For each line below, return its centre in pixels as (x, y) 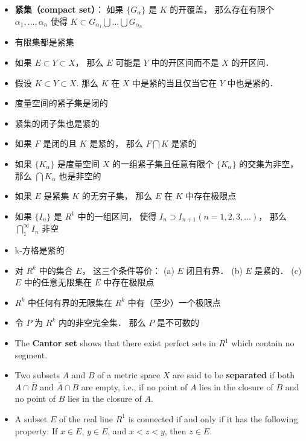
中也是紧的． (253, 82)
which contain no (263, 343)
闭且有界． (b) (214, 270)
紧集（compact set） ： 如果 (69, 9)
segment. (31, 354)
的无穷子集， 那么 (117, 196)
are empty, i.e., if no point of (134, 386)
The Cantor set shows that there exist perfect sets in (115, 343)
